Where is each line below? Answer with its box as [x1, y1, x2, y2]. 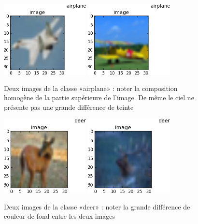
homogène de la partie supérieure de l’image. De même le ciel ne [4, 92, 194, 103]
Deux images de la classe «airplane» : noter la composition [4, 83, 178, 93]
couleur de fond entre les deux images [4, 211, 115, 221]
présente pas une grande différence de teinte [4, 102, 134, 112]
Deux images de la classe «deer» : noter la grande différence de [4, 201, 190, 211]
